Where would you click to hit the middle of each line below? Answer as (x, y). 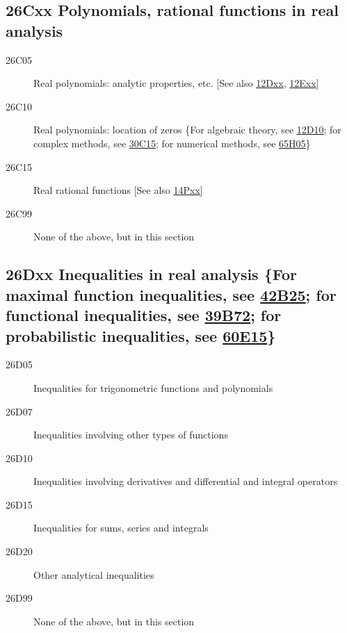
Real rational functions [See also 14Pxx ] (118, 190)
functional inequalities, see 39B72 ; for (144, 315)
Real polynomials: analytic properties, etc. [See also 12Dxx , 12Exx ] (176, 83)
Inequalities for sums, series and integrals (121, 528)
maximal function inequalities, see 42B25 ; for (171, 294)
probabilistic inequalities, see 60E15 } (141, 335)
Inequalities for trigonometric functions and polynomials (153, 387)
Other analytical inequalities (94, 574)
